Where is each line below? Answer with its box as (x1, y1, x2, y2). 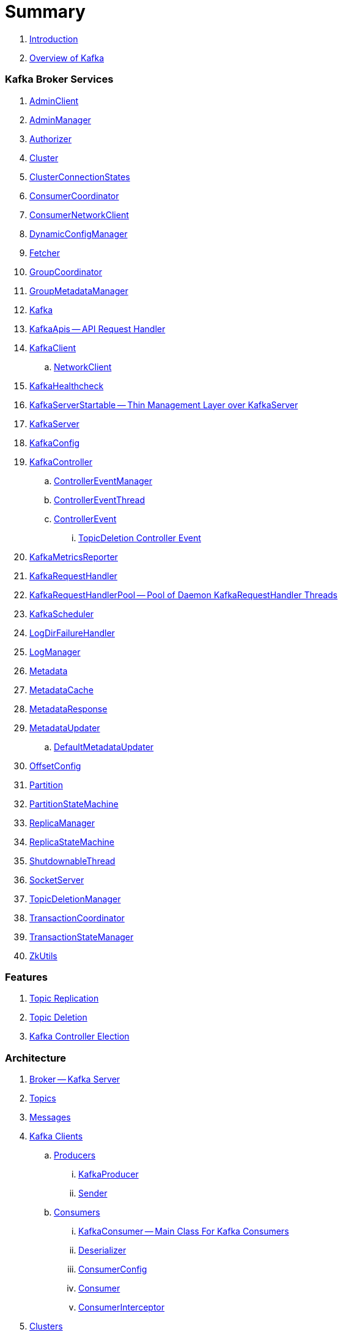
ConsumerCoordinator (29, 190, 119, 201)
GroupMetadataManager (29, 285, 128, 296)
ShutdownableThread (29, 855, 116, 866)
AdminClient (29, 95, 79, 106)
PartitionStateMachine (29, 798, 119, 809)
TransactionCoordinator (29, 912, 125, 923)
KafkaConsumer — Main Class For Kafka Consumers (78, 1226, 289, 1236)
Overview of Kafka (29, 52, 105, 63)
